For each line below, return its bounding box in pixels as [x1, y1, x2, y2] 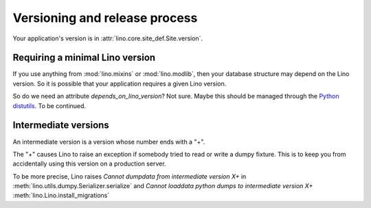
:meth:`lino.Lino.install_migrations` [12, 192, 110, 200]
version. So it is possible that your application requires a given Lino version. [12, 79, 227, 88]
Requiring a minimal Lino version [12, 52, 156, 64]
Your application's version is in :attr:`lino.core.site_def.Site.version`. [12, 34, 203, 42]
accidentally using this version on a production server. [12, 159, 166, 168]
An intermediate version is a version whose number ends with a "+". [12, 138, 205, 146]
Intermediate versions [12, 120, 109, 131]
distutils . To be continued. [12, 101, 86, 109]
